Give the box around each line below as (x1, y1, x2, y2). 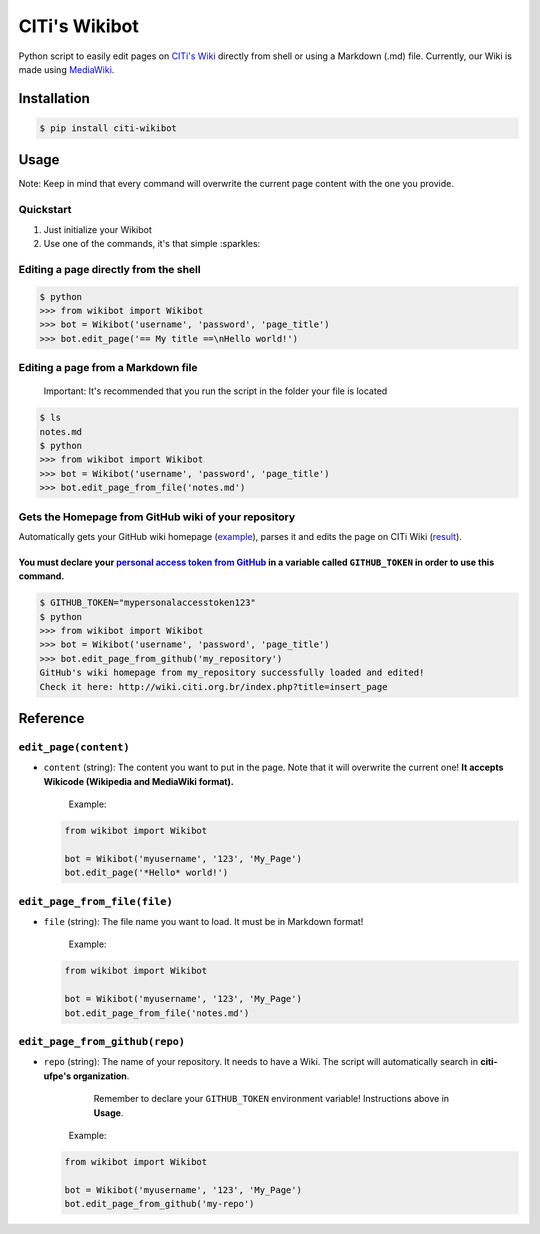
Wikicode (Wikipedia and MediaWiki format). (43, 775, 234, 787)
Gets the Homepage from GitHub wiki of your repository (18, 510, 296, 524)
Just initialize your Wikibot (43, 223, 152, 235)
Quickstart (18, 203, 72, 217)
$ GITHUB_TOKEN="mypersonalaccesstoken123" (39, 597, 257, 609)
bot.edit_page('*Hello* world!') (64, 867, 229, 879)
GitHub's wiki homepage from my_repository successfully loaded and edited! (39, 667, 425, 679)
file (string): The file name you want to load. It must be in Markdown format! (43, 916, 364, 928)
